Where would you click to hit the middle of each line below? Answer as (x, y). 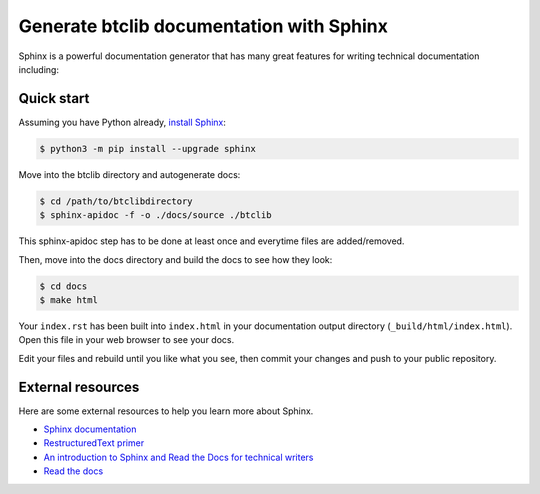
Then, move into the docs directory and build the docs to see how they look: (175, 259)
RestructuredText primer (94, 443)
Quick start (54, 98)
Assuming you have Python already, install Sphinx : (122, 122)
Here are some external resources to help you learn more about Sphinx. (166, 411)
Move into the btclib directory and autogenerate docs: (129, 174)
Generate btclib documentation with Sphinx (203, 26)
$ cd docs (63, 286)
